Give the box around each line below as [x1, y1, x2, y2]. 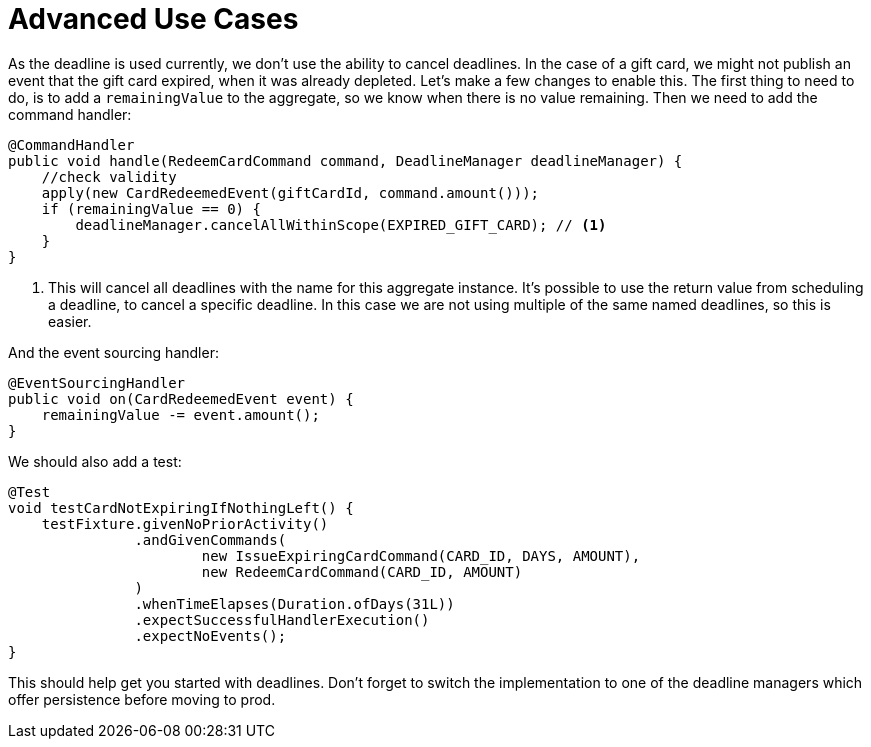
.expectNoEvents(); [134, 627, 287, 644]
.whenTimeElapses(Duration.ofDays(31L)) [134, 595, 455, 612]
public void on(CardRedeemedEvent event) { [8, 390, 354, 407]
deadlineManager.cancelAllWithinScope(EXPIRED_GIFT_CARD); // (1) [75, 216, 607, 233]
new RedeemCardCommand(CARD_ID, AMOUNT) [201, 563, 523, 580]
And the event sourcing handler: [8, 343, 219, 361]
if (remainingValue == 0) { [41, 200, 261, 217]
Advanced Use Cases [8, 2, 299, 36]
